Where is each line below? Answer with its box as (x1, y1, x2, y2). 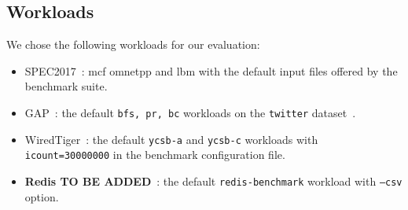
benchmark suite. (24, 78, 108, 94)
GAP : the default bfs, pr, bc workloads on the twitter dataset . (24, 104, 356, 120)
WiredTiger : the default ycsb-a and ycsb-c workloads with (24, 131, 318, 147)
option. (24, 188, 59, 204)
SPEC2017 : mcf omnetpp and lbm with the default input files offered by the (24, 62, 398, 79)
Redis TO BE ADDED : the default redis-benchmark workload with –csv (24, 172, 402, 189)
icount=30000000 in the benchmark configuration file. (24, 146, 285, 163)
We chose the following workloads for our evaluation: (6, 36, 260, 53)
